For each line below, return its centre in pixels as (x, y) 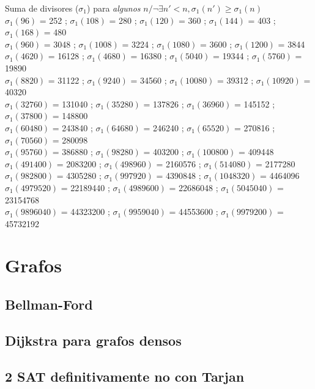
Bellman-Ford (49, 304)
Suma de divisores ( (42, 8)
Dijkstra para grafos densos (93, 340)
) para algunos (114, 8)
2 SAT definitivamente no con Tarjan (125, 376)
